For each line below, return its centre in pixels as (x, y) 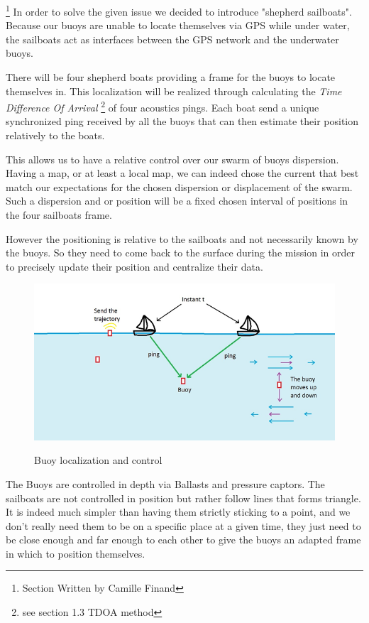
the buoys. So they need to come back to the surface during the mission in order (181, 253)
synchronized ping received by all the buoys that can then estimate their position (182, 121)
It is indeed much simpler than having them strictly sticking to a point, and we (178, 512)
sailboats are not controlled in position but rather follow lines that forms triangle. (183, 498)
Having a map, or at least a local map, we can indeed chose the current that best (182, 173)
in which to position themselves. (76, 553)
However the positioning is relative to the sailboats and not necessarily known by (182, 238)
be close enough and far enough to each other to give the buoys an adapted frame (183, 540)
